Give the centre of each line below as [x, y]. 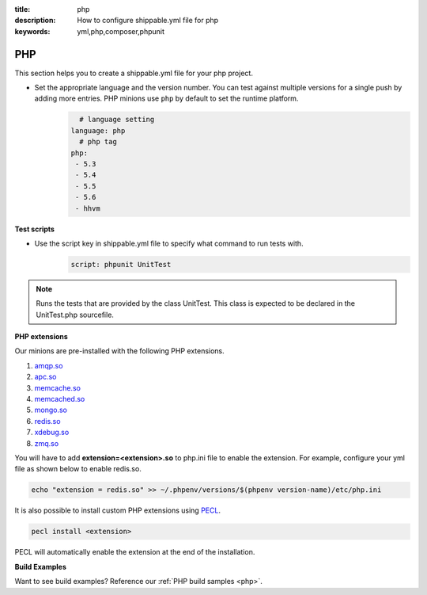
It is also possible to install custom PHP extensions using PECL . [118, 510]
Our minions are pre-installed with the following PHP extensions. [119, 351]
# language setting [117, 120]
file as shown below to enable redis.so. [78, 469]
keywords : [32, 31]
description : [35, 21]
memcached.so [60, 399]
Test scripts [35, 229]
